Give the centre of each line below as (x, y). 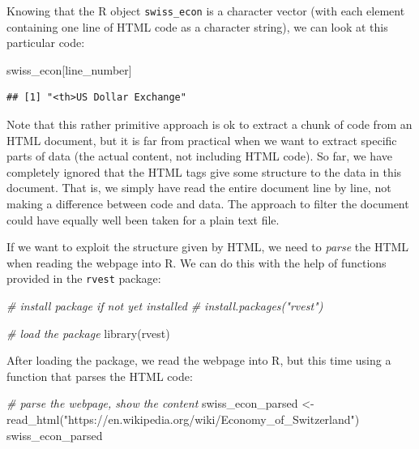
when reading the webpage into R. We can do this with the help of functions (197, 262)
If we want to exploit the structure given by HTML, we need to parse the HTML (208, 247)
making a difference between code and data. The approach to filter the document (208, 203)
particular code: (46, 43)
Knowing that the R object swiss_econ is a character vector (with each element (206, 11)
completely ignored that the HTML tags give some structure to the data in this (204, 171)
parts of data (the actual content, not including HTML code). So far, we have (199, 156)
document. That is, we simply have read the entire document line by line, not (199, 188)
